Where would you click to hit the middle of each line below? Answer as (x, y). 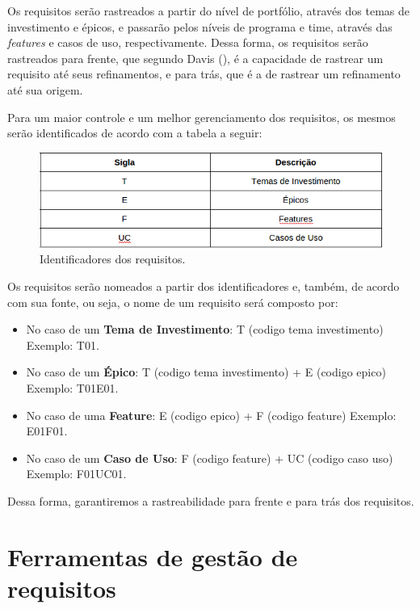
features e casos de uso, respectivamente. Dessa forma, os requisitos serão (188, 42)
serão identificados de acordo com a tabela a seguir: (135, 133)
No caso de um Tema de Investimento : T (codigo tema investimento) (205, 329)
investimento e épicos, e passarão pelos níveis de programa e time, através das (200, 26)
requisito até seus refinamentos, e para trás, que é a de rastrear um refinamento (204, 74)
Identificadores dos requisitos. (113, 259)
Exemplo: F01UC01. (76, 474)
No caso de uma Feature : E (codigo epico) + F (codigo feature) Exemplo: (211, 415)
